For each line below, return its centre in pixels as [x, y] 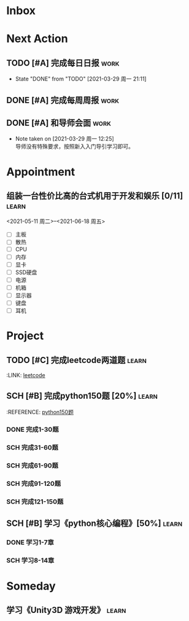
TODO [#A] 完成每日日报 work [63, 63]
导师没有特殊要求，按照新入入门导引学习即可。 [74, 146]
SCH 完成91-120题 [34, 483]
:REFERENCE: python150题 [40, 412]
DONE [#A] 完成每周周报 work [63, 100]
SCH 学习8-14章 [30, 560]
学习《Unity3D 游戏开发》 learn [66, 610]
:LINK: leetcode [26, 375]
